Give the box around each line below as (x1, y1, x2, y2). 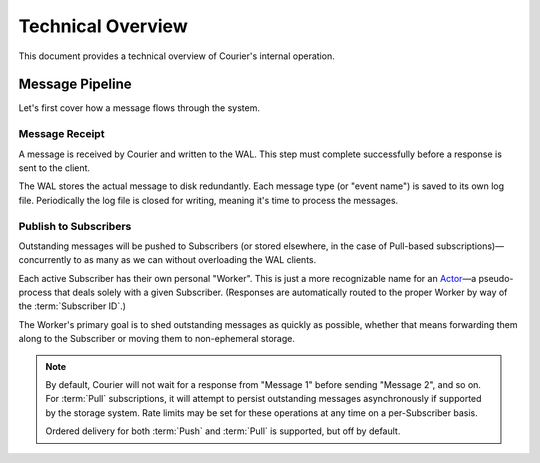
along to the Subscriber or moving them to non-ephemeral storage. (18, 333, 295, 345)
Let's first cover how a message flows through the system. (18, 102, 260, 114)
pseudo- (478, 272, 514, 284)
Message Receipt (18, 127, 105, 141)
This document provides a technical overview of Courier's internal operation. (18, 50, 335, 62)
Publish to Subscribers (18, 219, 132, 233)
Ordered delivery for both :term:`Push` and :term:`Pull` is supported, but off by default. (45, 425, 401, 437)
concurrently (18, 254, 72, 266)
